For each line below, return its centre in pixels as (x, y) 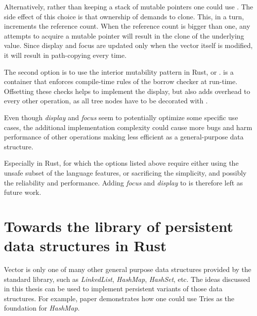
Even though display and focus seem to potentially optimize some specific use (121, 117)
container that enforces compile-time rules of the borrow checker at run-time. (121, 81)
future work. (23, 192)
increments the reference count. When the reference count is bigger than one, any (127, 26)
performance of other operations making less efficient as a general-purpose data (124, 137)
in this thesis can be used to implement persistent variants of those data (113, 289)
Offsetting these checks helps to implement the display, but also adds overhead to (127, 91)
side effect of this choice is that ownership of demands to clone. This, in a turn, (124, 16)
